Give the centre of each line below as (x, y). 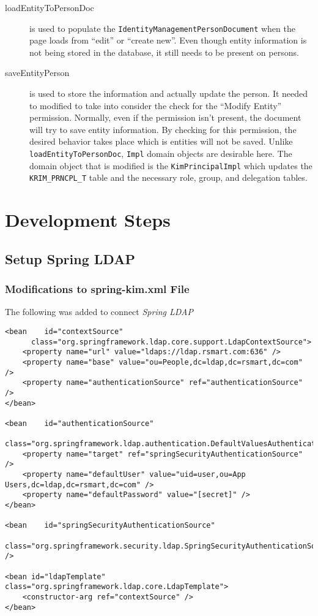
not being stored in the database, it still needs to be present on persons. (164, 52)
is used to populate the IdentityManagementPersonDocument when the (162, 28)
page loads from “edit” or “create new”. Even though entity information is (168, 40)
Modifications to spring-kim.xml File (97, 289)
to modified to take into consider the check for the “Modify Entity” (156, 105)
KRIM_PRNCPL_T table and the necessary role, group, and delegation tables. (168, 177)
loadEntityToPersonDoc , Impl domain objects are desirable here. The (161, 153)
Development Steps (88, 220)
